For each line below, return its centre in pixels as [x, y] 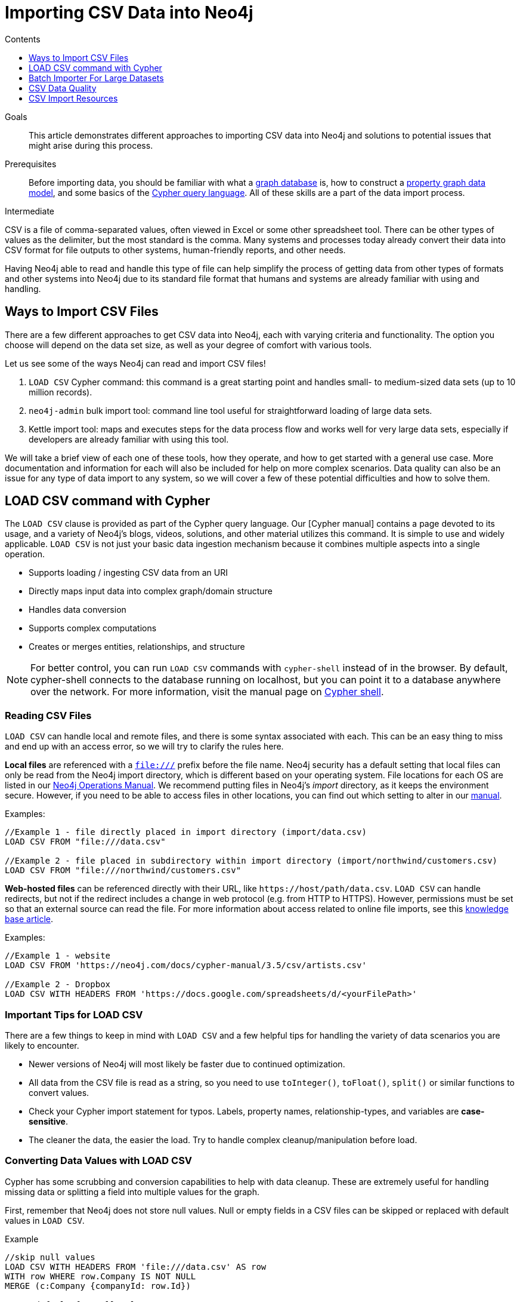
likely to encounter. [42, 1045]
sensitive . [48, 1121]
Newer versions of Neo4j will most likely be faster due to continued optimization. [187, 1064]
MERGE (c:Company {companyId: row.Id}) [98, 1286]
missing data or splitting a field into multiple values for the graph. [132, 1192]
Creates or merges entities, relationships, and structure [137, 647]
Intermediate [30, 211]
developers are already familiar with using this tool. [129, 439]
